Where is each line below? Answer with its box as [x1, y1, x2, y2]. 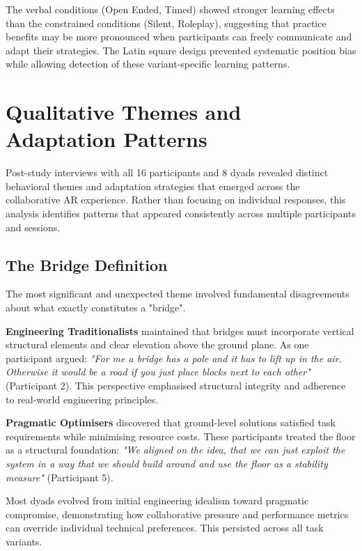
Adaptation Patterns [6, 125, 207, 153]
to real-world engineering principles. [6, 391, 159, 406]
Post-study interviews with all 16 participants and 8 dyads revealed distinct [6, 165, 329, 180]
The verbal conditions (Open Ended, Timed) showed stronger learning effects [6, 2, 335, 16]
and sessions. [6, 219, 61, 234]
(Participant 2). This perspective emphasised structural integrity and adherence [6, 378, 346, 393]
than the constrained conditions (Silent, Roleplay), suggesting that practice [6, 15, 326, 30]
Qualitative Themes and [6, 98, 242, 126]
